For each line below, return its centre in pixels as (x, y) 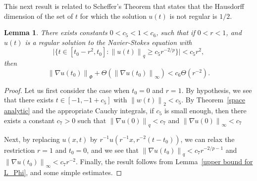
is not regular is (193, 16)
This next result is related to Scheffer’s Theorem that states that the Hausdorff (124, 6)
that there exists (29, 100)
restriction (20, 150)
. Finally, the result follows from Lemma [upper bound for (164, 161)
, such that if (176, 32)
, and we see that (113, 150)
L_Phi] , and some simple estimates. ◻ (63, 172)
